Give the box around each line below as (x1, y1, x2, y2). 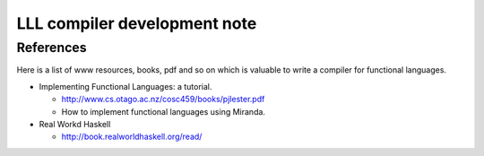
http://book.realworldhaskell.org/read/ (61, 131, 203, 143)
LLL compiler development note (16, 13, 257, 33)
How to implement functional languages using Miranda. (61, 106, 266, 117)
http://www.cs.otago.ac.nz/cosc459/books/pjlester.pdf (61, 94, 265, 105)
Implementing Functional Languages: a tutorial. (39, 81, 212, 91)
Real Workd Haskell (39, 118, 111, 129)
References (16, 39, 87, 56)
